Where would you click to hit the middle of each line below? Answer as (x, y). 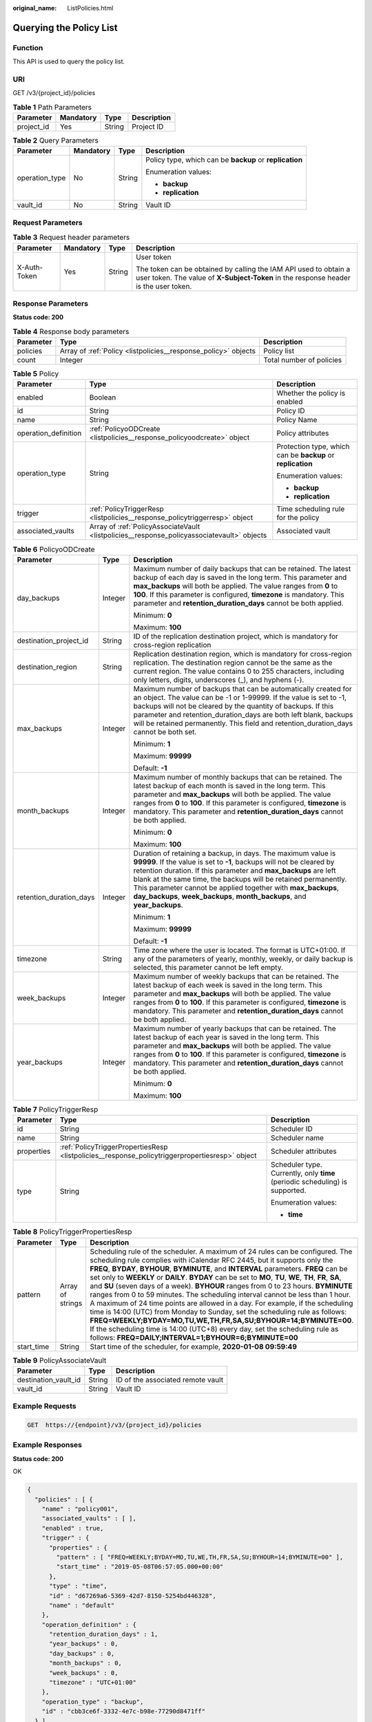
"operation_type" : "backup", (93, 1702)
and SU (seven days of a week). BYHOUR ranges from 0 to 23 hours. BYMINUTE (221, 1286)
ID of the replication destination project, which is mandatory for (236, 636)
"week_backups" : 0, (84, 1673)
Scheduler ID (291, 1129)
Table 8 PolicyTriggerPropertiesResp (72, 1232)
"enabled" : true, (73, 1528)
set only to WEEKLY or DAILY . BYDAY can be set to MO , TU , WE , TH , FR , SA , (216, 1277)
